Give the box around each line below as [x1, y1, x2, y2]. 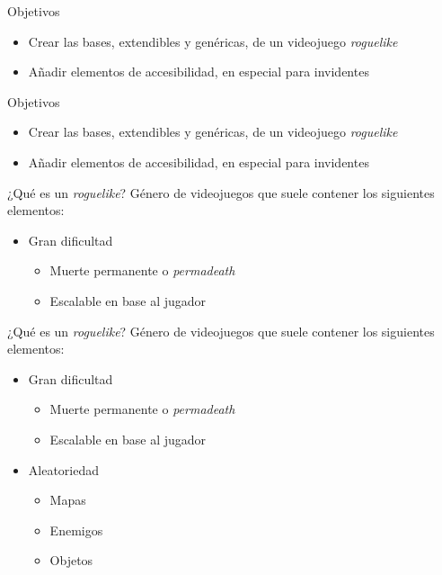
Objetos [49, 551, 93, 570]
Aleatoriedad [28, 460, 100, 479]
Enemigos [49, 520, 103, 539]
